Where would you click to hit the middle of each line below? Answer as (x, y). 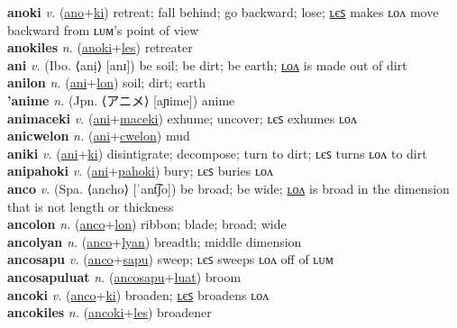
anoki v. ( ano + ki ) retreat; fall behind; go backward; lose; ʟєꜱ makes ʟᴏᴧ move (223, 12)
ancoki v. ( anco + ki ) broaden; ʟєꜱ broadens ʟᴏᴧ (138, 294)
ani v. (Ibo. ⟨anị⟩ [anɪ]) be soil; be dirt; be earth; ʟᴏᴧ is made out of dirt (207, 64)
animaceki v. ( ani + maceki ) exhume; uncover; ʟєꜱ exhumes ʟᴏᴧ (182, 118)
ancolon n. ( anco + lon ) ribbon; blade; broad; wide (147, 224)
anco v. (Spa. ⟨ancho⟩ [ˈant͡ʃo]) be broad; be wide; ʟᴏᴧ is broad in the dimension (228, 188)
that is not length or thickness (91, 206)
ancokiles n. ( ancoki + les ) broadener (110, 312)
